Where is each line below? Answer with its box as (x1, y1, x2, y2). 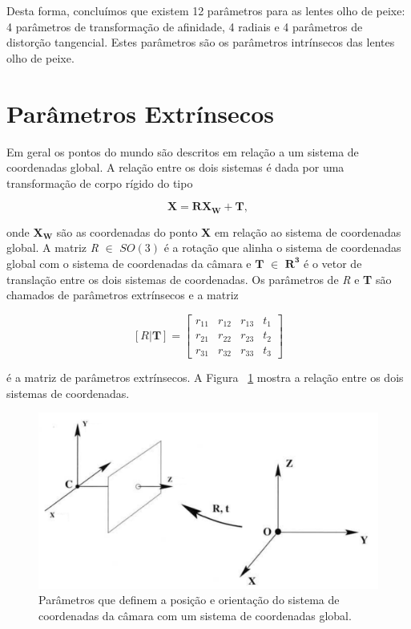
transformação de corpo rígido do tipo (6, 174, 193, 191)
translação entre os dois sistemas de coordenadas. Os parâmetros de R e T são (6, 270, 392, 287)
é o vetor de (304, 254, 362, 271)
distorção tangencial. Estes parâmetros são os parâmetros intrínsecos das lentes (6, 34, 395, 51)
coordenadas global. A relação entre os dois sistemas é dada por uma (6, 159, 345, 176)
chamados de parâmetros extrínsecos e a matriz (6, 286, 239, 303)
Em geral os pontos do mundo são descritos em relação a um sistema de (6, 143, 359, 160)
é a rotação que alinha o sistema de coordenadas (163, 239, 401, 256)
